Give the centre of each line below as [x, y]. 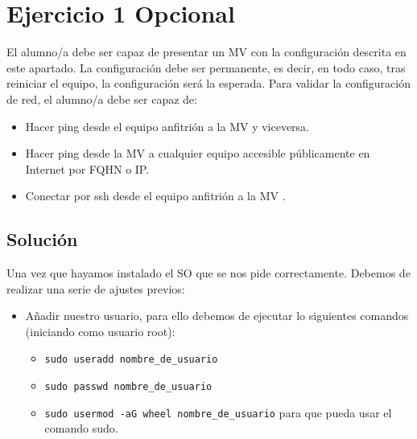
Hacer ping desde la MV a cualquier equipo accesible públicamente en [198, 153]
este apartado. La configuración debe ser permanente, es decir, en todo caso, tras [206, 67]
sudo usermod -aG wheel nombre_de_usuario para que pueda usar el [218, 412]
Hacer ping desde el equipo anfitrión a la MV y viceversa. [167, 126]
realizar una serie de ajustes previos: [96, 288]
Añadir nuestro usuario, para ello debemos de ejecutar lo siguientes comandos [217, 316]
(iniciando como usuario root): [100, 331]
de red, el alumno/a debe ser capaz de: [102, 98]
